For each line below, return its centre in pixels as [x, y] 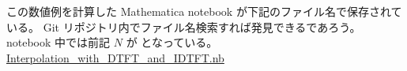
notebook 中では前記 [58, 42]
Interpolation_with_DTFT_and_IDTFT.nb [115, 57]
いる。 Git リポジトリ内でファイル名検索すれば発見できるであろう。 [184, 26]
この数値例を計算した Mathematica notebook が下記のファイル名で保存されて [204, 11]
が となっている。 [172, 42]
